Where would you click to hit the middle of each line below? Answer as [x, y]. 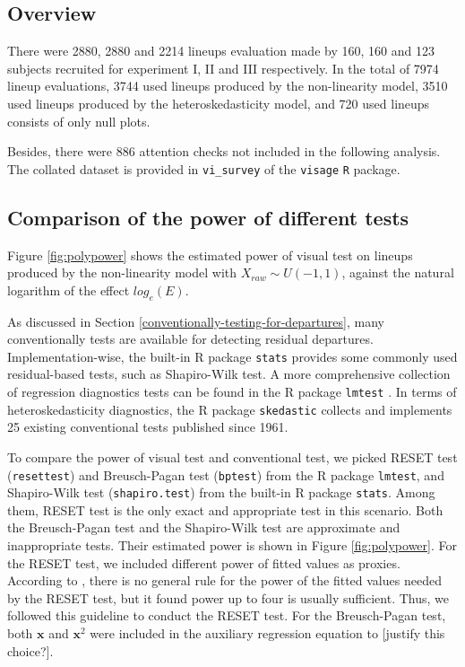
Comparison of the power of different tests [208, 217]
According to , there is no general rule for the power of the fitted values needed [224, 580]
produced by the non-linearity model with [122, 272]
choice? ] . [30, 650]
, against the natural [398, 272]
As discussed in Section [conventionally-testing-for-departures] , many [196, 321]
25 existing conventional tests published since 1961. [148, 427]
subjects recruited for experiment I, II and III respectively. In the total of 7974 [223, 68]
